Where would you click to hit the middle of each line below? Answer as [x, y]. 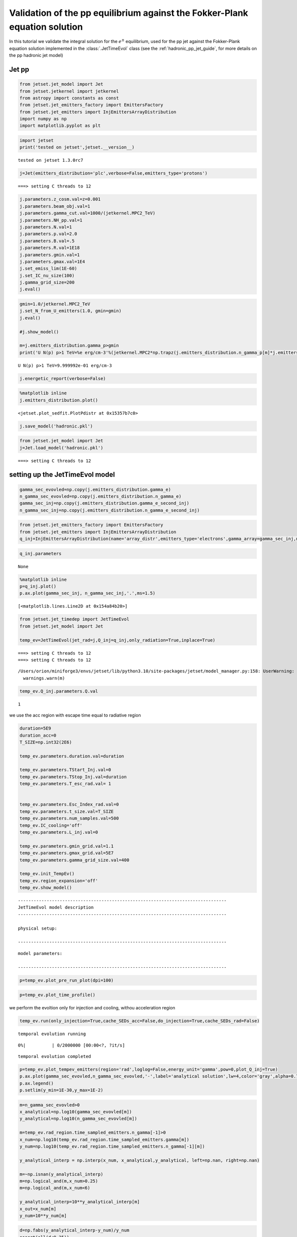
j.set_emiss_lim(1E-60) [49, 269]
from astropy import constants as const [69, 98]
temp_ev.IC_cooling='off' [51, 825]
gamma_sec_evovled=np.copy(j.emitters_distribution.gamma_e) [95, 489]
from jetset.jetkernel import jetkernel [69, 91]
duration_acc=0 [38, 735]
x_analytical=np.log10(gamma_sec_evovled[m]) [76, 1112]
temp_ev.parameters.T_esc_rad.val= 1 [65, 784]
